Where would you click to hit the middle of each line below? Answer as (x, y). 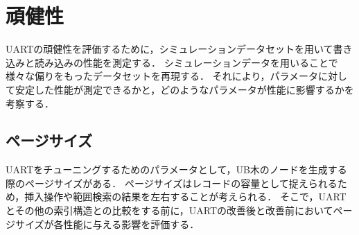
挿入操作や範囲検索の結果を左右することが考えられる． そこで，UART (185, 197)
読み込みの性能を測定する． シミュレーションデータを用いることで (186, 62)
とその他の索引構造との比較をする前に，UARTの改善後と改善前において (169, 210)
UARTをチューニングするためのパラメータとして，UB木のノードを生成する (176, 169)
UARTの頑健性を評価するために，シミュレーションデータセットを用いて (169, 49)
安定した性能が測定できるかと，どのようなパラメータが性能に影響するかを (184, 89)
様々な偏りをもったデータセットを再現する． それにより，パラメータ (162, 76)
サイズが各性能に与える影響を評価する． (107, 224)
